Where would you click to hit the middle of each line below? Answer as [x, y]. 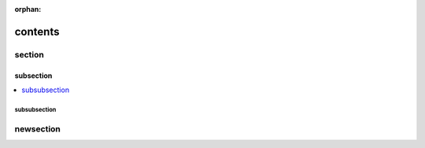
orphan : [28, 9]
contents [37, 31]
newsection [37, 128]
